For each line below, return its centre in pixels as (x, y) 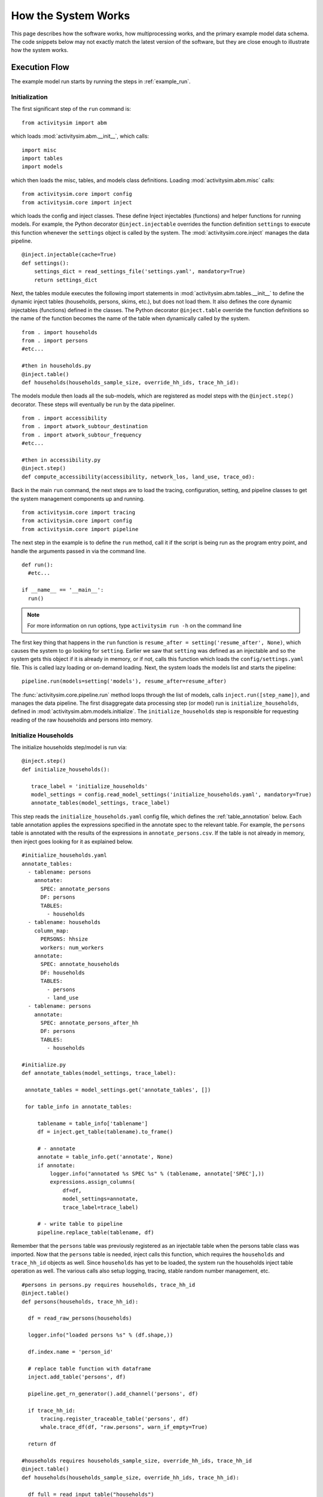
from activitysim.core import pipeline (80, 529)
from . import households (60, 332)
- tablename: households (64, 922)
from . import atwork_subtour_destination (85, 426)
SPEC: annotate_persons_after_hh (89, 1023)
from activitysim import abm (64, 122)
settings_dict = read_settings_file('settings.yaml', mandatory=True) (140, 272)
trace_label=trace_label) (100, 1207)
